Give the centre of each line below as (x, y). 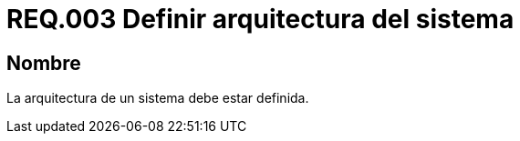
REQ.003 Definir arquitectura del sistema (260, 19)
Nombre (44, 63)
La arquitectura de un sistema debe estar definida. (158, 98)
